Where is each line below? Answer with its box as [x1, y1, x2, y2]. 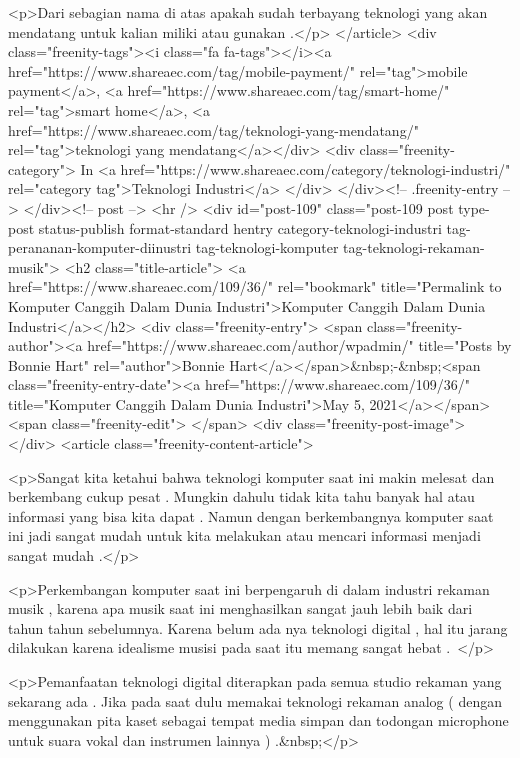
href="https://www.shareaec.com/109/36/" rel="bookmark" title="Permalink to [8, 276, 502, 297]
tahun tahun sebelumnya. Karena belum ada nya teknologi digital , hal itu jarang [8, 617, 508, 638]
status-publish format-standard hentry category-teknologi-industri [38, 217, 442, 238]
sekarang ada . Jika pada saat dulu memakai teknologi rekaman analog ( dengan [8, 690, 502, 711]
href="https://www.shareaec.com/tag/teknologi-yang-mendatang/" [8, 119, 419, 140]
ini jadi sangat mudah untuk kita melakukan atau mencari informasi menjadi [8, 525, 481, 546]
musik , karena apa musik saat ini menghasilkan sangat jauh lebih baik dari [8, 598, 473, 619]
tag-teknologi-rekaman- [343, 237, 485, 258]
